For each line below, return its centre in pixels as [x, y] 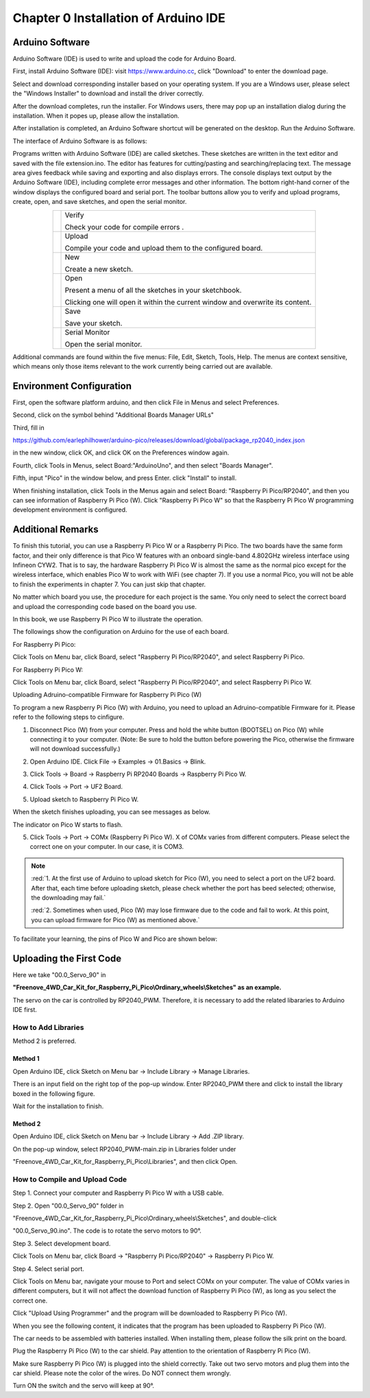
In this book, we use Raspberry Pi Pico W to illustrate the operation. [108, 619]
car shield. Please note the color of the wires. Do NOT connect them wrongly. [122, 1373]
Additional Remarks [56, 530]
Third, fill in [28, 427]
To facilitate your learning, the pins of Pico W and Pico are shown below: [115, 939]
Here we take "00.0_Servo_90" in [59, 975]
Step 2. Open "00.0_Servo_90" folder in [68, 1206]
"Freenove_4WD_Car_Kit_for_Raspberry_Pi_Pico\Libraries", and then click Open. [125, 1162]
